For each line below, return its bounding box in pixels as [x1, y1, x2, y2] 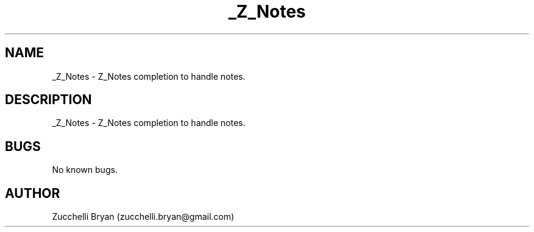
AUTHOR [5, 185, 60, 201]
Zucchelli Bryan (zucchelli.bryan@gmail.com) [52, 211, 235, 222]
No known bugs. [52, 164, 118, 175]
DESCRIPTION [5, 92, 92, 108]
